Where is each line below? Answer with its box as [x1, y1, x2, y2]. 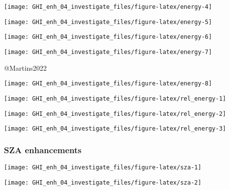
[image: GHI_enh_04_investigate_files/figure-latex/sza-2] [4, 179, 201, 186]
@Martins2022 [4, 62, 47, 73]
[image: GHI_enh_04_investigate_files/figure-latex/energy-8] [4, 80, 212, 87]
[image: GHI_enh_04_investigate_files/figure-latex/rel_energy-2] [4, 110, 227, 117]
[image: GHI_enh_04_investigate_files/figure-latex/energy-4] [4, 3, 212, 10]
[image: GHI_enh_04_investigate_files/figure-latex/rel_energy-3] [4, 125, 227, 133]
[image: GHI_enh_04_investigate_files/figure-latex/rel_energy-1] [4, 95, 227, 102]
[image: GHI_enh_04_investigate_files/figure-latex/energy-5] [4, 18, 212, 26]
